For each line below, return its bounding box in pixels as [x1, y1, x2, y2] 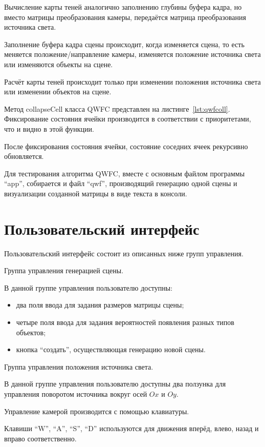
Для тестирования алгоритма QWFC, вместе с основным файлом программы [4, 168, 245, 178]
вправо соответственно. [4, 433, 77, 443]
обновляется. [4, 151, 44, 161]
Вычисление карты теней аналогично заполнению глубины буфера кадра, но [4, 2, 242, 12]
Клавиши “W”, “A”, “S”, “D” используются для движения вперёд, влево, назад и [4, 423, 259, 434]
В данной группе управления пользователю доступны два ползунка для [4, 378, 226, 389]
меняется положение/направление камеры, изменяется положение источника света [4, 49, 261, 59]
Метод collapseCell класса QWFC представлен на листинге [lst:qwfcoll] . [4, 103, 230, 114]
